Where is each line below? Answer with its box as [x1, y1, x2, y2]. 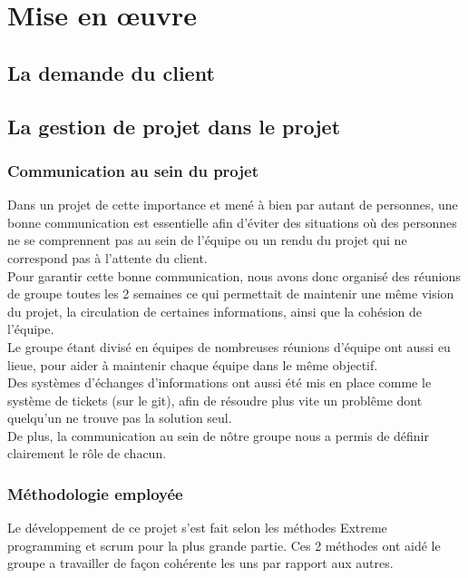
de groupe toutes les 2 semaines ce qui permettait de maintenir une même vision [7, 284, 454, 303]
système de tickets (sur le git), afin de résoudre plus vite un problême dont [7, 390, 423, 409]
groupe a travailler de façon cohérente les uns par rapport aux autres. [7, 554, 394, 573]
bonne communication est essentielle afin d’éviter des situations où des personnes [7, 212, 457, 231]
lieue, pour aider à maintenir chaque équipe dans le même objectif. [7, 355, 378, 374]
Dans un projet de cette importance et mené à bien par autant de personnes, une [7, 195, 458, 214]
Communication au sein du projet [7, 159, 258, 181]
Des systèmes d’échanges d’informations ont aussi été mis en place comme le [7, 373, 432, 392]
